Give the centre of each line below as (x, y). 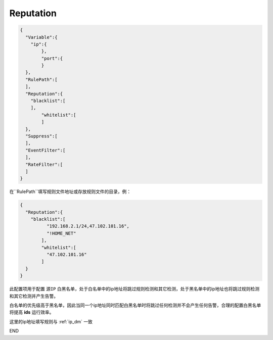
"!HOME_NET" (61, 233)
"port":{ (52, 58)
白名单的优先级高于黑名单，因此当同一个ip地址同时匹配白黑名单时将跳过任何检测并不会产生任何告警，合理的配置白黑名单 (135, 305)
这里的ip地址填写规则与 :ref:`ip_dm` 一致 (51, 321)
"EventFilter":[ (45, 150)
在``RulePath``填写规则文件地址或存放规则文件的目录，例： (70, 191)
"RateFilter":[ (44, 164)
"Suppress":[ (41, 136)
